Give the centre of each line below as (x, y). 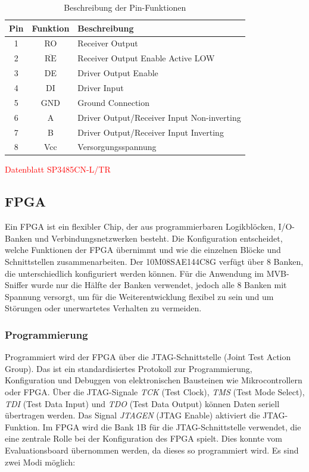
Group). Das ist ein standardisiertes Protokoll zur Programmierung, (129, 368)
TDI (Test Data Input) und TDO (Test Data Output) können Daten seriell (142, 403)
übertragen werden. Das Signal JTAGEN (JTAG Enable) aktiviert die (132, 415)
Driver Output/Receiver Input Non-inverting (159, 117)
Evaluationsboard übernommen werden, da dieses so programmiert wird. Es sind (152, 450)
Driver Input (101, 87)
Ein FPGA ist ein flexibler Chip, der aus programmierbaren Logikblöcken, (140, 226)
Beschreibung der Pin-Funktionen (125, 7)
